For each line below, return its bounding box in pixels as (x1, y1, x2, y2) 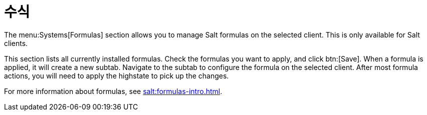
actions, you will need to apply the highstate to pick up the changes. (4, 71, 229, 80)
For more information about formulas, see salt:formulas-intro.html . (4, 86, 223, 95)
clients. (4, 38, 28, 47)
